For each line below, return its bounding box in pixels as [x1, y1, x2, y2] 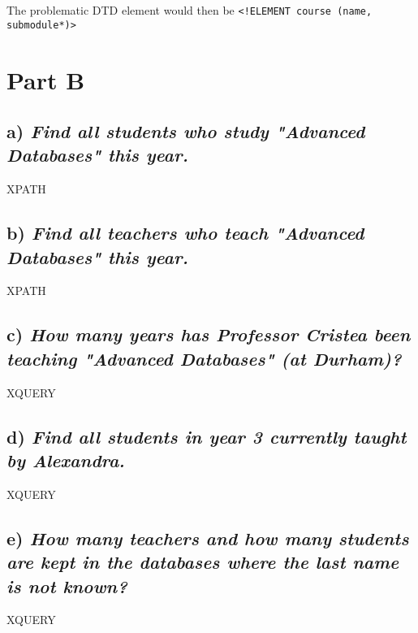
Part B [6, 63, 85, 96]
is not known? [6, 573, 127, 598]
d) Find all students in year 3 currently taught [6, 423, 407, 449]
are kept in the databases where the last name [6, 549, 399, 574]
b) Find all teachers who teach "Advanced [6, 220, 364, 245]
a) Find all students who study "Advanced [6, 119, 365, 144]
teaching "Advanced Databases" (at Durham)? [6, 345, 402, 371]
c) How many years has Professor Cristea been [6, 322, 411, 347]
